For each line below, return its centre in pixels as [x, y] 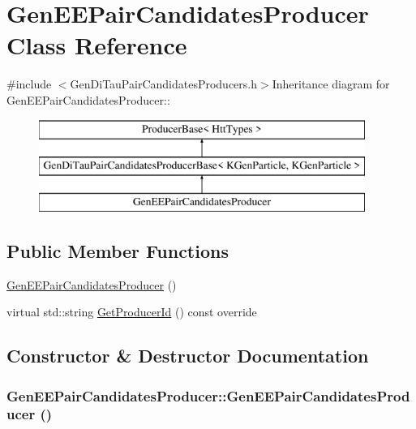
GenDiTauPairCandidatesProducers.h [164, 84]
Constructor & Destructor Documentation [188, 356]
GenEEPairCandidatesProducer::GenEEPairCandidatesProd [208, 395]
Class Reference [97, 45]
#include [29, 84]
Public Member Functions [118, 250]
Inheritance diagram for [331, 84]
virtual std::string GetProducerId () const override [132, 312]
